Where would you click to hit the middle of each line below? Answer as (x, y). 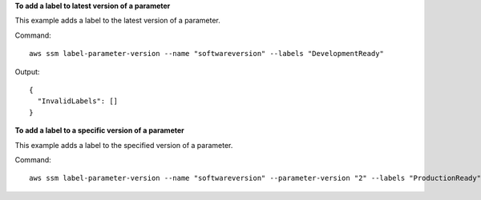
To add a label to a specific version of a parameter (99, 130)
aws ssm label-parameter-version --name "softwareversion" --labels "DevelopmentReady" (207, 54)
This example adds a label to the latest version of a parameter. (117, 21)
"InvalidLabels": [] (78, 101)
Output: (27, 71)
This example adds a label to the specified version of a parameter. (124, 145)
